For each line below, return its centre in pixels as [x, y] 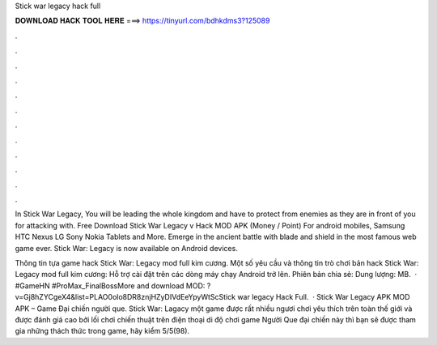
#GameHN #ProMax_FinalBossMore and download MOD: [110, 285]
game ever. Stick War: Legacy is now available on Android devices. [126, 248]
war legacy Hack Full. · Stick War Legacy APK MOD [324, 297]
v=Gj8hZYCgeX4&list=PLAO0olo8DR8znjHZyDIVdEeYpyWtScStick [125, 297]
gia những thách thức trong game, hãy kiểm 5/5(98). [102, 331]
